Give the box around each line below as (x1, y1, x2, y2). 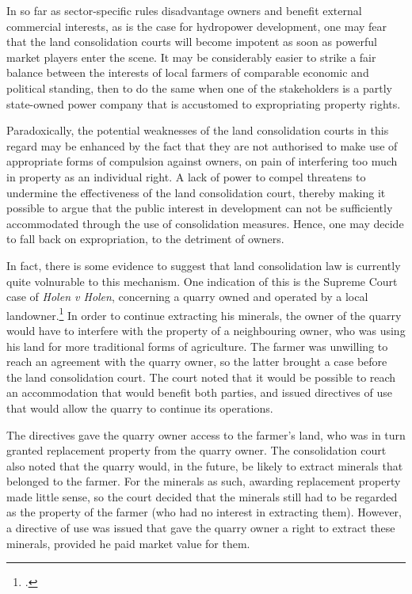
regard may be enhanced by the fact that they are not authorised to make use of (6, 137, 398, 154)
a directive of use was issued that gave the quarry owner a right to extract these (6, 520, 395, 536)
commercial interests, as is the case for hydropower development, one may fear (6, 17, 387, 34)
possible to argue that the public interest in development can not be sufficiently (6, 200, 393, 216)
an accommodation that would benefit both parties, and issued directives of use (6, 384, 392, 401)
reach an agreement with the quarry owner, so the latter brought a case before (6, 353, 387, 370)
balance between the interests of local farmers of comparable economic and (6, 64, 369, 81)
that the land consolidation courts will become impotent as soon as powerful (6, 33, 377, 50)
